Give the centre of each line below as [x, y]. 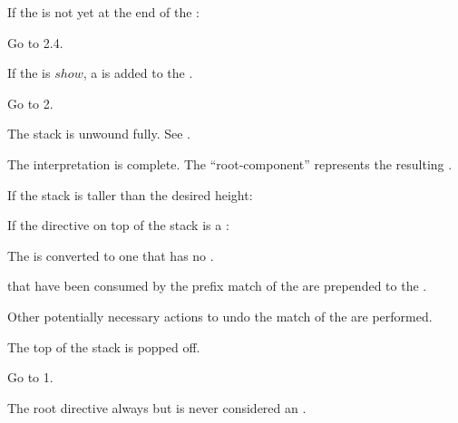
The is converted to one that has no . [111, 255]
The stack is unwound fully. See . [99, 134]
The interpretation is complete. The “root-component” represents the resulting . [230, 163]
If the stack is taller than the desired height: [130, 194]
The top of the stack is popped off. [104, 346]
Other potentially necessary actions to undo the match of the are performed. [220, 316]
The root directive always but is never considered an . [157, 407]
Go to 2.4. [35, 42]
